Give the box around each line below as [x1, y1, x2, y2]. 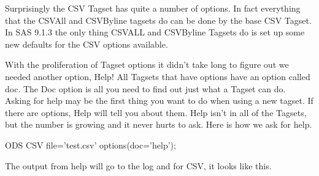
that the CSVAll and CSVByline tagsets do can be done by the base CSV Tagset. [5, 13, 312, 26]
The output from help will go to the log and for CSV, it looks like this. [5, 159, 272, 172]
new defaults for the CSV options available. [5, 37, 168, 50]
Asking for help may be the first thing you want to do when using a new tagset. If [5, 94, 313, 107]
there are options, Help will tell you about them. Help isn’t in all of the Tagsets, [5, 106, 307, 119]
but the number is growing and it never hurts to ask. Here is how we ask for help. [5, 118, 312, 131]
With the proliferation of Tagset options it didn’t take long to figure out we [5, 58, 289, 71]
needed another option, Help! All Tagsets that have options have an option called [5, 70, 310, 82]
